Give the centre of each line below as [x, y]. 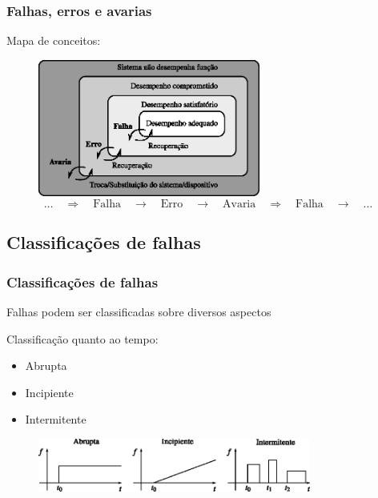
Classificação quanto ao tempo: [82, 338]
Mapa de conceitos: [54, 40]
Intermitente [56, 419]
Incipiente [49, 392]
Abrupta [46, 365]
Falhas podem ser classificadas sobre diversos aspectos [139, 312]
